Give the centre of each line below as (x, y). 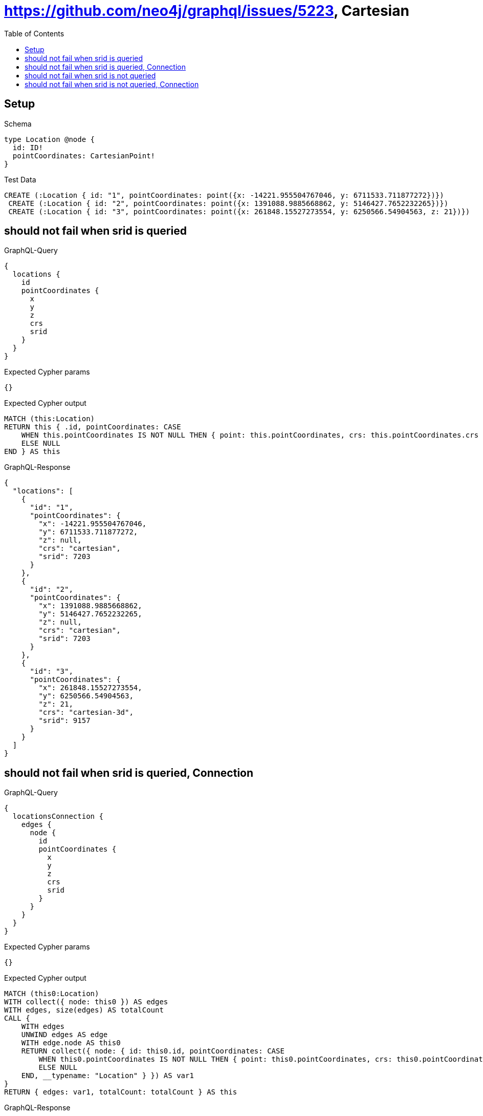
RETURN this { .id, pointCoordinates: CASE (93, 427)
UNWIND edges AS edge (64, 1035)
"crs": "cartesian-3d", (86, 712)
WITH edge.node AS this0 (71, 1043)
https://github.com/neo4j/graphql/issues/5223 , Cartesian (207, 11)
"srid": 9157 (64, 721)
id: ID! (28, 147)
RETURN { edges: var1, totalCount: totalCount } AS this (121, 1092)
